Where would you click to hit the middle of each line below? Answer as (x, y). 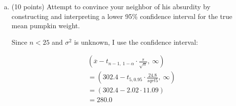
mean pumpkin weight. (46, 26)
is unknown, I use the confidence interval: (136, 42)
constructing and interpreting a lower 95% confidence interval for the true (122, 16)
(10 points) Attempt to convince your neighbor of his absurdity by (111, 6)
